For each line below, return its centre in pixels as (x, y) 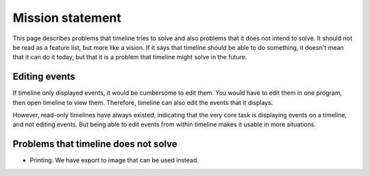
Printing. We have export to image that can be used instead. (114, 160)
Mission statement (67, 18)
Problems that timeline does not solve (95, 144)
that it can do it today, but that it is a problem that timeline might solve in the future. (130, 57)
